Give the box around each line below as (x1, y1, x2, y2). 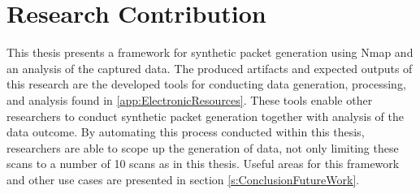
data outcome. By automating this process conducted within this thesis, (6, 123, 365, 140)
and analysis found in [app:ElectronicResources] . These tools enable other (6, 91, 373, 108)
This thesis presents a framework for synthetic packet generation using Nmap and (6, 44, 414, 61)
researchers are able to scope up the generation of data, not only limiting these (6, 139, 399, 156)
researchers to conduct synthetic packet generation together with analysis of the (6, 107, 404, 124)
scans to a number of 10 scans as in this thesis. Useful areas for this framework (6, 155, 400, 172)
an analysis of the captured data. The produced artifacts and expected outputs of (6, 59, 413, 76)
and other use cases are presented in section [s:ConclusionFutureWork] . (6, 170, 360, 188)
